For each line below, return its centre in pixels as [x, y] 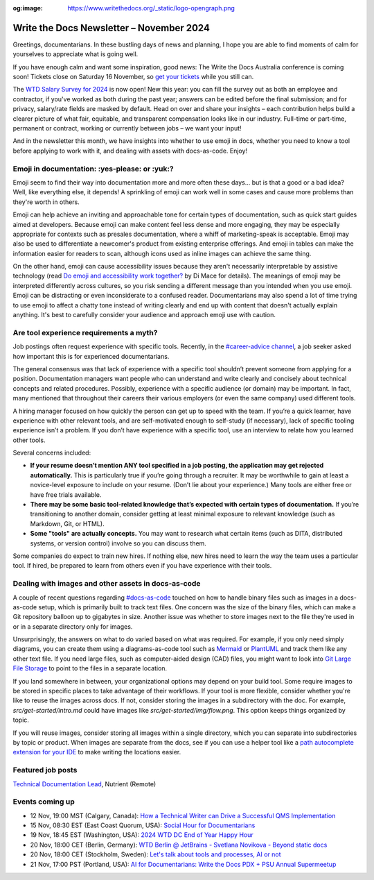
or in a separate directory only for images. [73, 626]
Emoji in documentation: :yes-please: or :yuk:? [93, 169]
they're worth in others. [46, 202]
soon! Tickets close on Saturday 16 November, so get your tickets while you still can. [133, 77]
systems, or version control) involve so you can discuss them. [118, 543]
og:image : [28, 8]
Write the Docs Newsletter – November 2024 [112, 28]
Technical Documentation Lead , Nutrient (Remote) [84, 784]
